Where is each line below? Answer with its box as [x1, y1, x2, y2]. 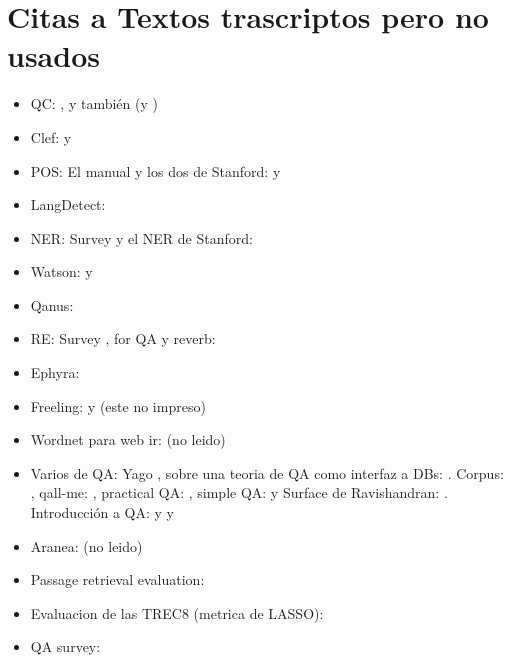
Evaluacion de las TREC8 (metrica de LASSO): [30, 602, 324, 623]
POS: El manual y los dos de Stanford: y [30, 160, 281, 181]
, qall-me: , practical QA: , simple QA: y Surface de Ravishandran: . [30, 482, 448, 503]
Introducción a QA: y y [30, 502, 174, 523]
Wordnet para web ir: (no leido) [30, 429, 226, 450]
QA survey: [30, 636, 101, 657]
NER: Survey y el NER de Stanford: [30, 227, 253, 248]
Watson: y [30, 261, 93, 282]
